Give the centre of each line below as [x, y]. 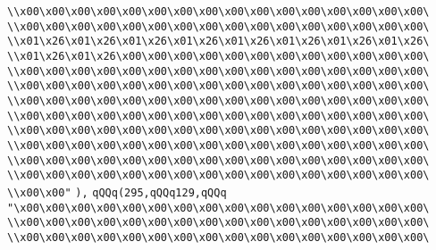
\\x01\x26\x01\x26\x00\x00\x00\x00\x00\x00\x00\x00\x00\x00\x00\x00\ [218, 56]
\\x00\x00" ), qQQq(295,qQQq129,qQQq [117, 192]
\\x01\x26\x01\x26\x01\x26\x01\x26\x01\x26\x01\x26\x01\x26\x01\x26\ [218, 42]
